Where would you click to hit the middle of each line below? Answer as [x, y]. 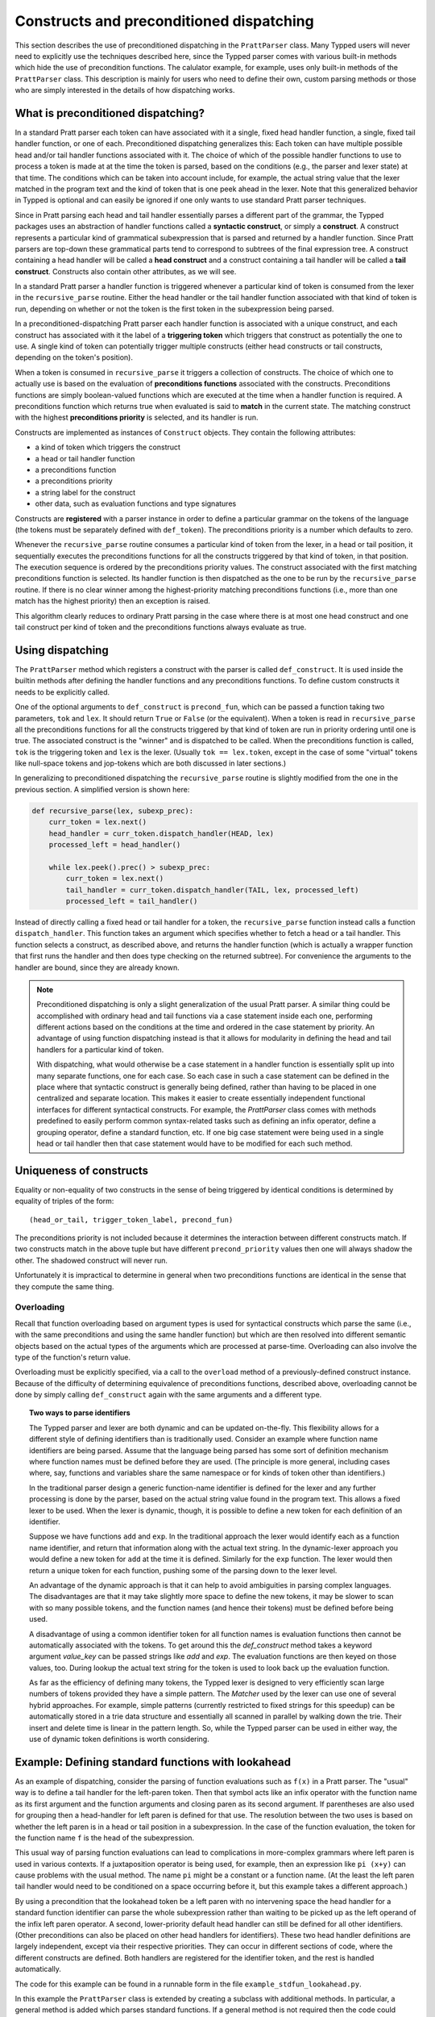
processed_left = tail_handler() [132, 901]
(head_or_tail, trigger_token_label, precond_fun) [131, 1219]
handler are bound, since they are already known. [97, 967]
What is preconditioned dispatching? [110, 113]
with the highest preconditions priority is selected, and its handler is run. [137, 418]
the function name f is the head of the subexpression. [105, 1837]
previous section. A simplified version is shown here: [102, 789]
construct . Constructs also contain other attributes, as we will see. [126, 271]
